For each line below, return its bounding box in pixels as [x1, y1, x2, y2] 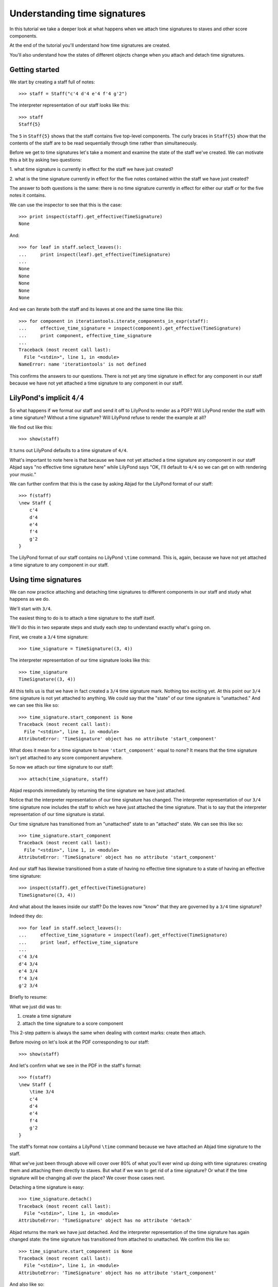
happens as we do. [9, 596, 50, 602]
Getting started [9, 65, 60, 74]
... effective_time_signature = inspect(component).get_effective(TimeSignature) [19, 325, 241, 332]
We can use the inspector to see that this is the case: [9, 201, 122, 208]
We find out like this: [9, 424, 53, 430]
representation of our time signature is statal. [9, 811, 105, 818]
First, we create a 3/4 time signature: [9, 634, 89, 640]
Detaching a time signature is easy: [9, 1184, 84, 1190]
